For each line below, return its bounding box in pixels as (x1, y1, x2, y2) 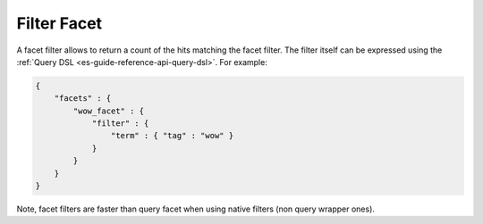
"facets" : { (54, 94, 112, 104)
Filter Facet (16, 13, 103, 33)
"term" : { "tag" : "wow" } (110, 130, 234, 141)
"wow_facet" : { (72, 105, 145, 116)
